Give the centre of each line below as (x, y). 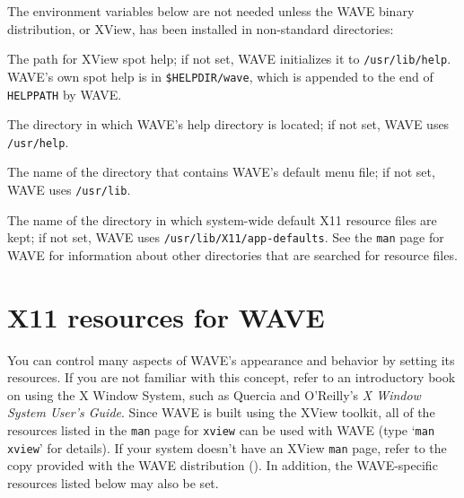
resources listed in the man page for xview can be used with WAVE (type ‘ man (221, 430)
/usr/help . (38, 141)
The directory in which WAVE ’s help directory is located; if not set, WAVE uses (228, 124)
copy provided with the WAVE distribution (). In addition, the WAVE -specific (223, 465)
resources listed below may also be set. (113, 482)
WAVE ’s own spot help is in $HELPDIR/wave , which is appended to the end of (220, 76)
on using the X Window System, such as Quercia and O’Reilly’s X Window (214, 394)
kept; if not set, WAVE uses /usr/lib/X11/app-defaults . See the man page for (226, 237)
